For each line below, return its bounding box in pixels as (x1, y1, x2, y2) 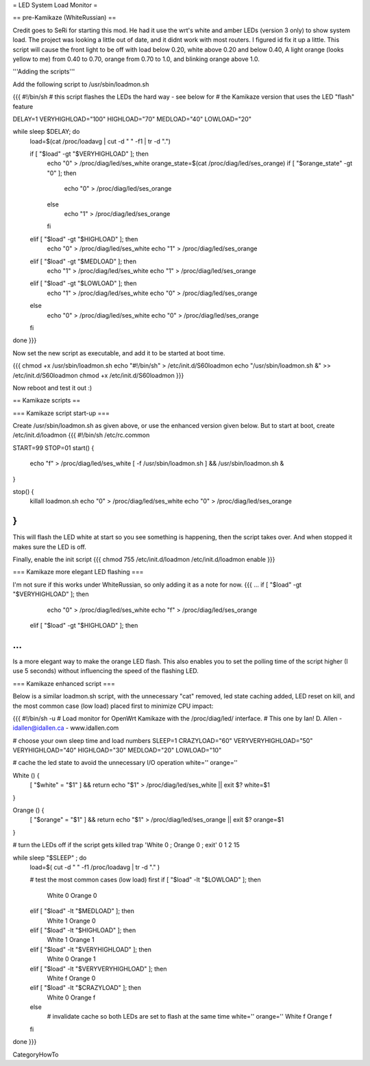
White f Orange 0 (47, 974, 96, 982)
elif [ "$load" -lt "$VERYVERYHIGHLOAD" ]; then (29, 964, 167, 973)
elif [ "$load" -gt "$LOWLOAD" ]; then (29, 279, 137, 287)
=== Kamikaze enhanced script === (12, 679, 116, 687)
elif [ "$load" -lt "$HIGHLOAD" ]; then (29, 926, 136, 934)
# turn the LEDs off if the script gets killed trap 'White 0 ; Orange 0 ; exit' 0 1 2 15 (12, 841, 240, 849)
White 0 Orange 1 (47, 955, 96, 963)
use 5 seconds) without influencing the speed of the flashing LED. (12, 667, 199, 675)
